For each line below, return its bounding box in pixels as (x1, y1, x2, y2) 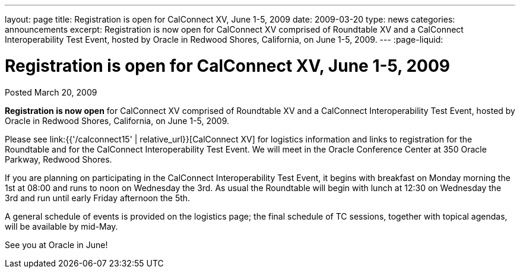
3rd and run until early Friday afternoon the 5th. (5, 192, 191, 203)
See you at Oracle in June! (5, 239, 108, 250)
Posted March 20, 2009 (5, 87, 97, 97)
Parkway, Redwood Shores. (5, 154, 112, 164)
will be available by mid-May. (5, 221, 118, 231)
